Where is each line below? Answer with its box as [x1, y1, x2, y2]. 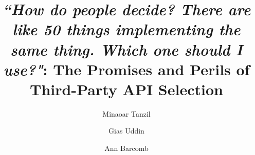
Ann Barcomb [104, 143, 149, 153]
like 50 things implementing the [12, 18, 241, 40]
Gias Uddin [108, 125, 144, 136]
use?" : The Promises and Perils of [3, 58, 250, 80]
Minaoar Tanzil [102, 108, 151, 119]
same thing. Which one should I [10, 38, 243, 60]
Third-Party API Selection [30, 78, 223, 99]
